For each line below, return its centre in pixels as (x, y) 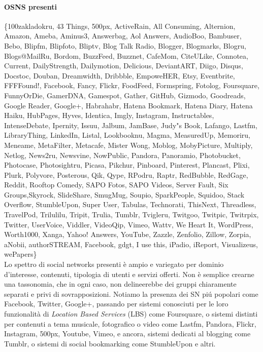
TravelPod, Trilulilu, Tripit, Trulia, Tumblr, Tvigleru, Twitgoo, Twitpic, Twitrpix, (131, 214)
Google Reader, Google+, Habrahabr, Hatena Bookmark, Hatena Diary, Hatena (128, 105)
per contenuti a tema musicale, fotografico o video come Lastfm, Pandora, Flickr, (130, 323)
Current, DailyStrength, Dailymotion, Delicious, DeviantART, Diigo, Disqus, (124, 66)
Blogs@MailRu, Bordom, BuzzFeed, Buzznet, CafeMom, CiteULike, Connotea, (126, 55)
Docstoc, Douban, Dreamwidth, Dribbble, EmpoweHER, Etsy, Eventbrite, (120, 75)
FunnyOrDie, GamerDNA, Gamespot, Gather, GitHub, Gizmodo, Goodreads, (125, 95)
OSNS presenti (30, 6)
